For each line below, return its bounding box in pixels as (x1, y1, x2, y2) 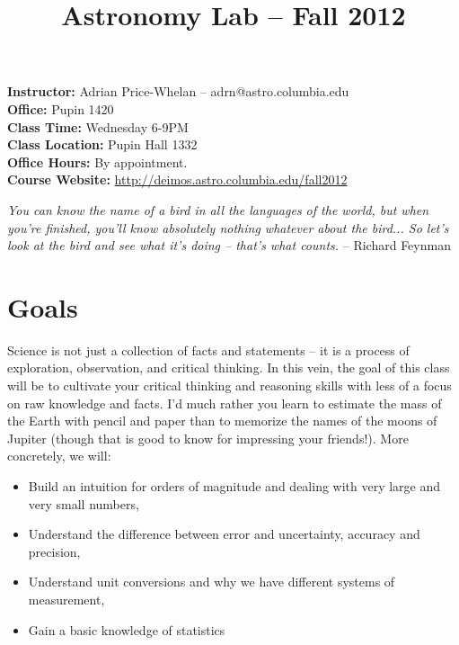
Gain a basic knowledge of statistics (28, 620, 225, 639)
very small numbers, (28, 494, 139, 513)
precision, (28, 542, 81, 560)
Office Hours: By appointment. (7, 152, 188, 171)
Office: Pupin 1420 (7, 99, 114, 118)
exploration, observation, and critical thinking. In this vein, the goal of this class (7, 358, 450, 377)
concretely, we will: (7, 446, 111, 465)
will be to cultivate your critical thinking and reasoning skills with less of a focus (7, 376, 452, 395)
